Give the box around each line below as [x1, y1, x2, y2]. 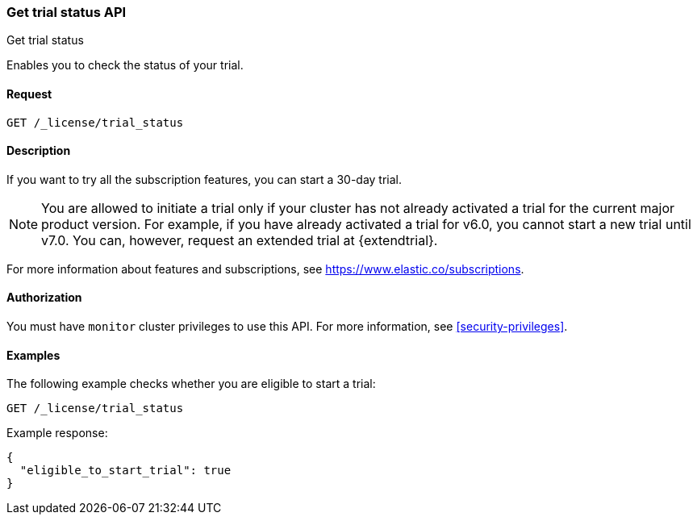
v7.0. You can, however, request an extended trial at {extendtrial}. [41, 231, 438, 248]
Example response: [6, 426, 108, 440]
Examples [6, 348, 61, 362]
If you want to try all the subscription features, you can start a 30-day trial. [6, 172, 403, 186]
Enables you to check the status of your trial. [6, 58, 244, 73]
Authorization [6, 290, 82, 305]
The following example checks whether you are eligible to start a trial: [6, 377, 376, 391]
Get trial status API [6, 4, 127, 20]
